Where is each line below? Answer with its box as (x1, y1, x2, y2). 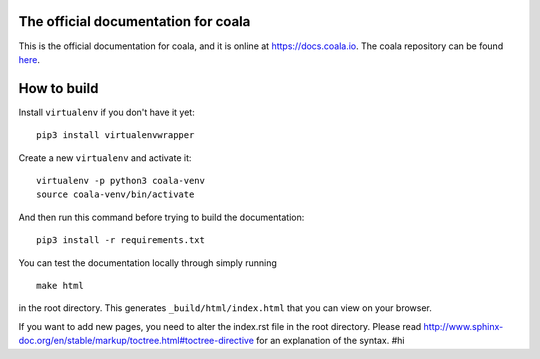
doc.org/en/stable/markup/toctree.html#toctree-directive (18, 335, 255, 347)
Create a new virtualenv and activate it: (18, 151, 192, 164)
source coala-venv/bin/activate (36, 189, 195, 200)
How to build (18, 80, 99, 97)
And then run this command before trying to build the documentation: (18, 211, 305, 223)
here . (18, 53, 40, 65)
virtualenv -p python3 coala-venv (36, 175, 205, 186)
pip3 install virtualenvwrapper (36, 130, 195, 141)
